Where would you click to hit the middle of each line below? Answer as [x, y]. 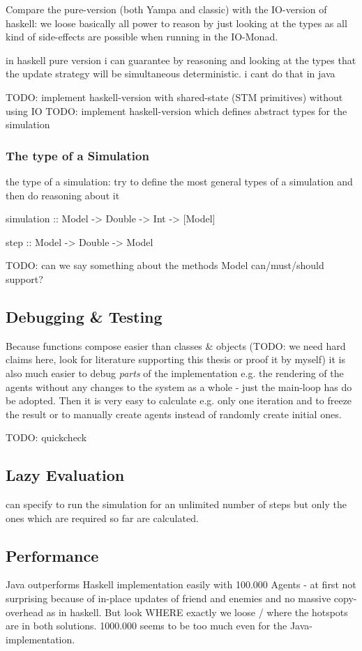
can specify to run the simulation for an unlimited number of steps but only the [176, 504]
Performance [52, 555]
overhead [25, 612]
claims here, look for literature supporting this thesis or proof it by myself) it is [175, 359]
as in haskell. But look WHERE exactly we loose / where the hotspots [197, 612]
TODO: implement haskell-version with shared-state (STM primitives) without [174, 97]
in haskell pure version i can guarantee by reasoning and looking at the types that [181, 60]
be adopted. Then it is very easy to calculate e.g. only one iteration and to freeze [179, 400]
